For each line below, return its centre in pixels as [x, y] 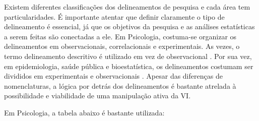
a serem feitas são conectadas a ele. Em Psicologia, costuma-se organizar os [120, 36]
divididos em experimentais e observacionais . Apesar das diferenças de [113, 76]
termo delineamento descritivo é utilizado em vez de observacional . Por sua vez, [128, 56]
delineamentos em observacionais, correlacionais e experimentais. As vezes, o [122, 46]
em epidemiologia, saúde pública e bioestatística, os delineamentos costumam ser [129, 66]
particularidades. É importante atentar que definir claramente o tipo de [114, 16]
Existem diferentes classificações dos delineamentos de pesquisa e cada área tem [127, 7]
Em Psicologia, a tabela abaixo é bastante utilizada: [84, 112]
